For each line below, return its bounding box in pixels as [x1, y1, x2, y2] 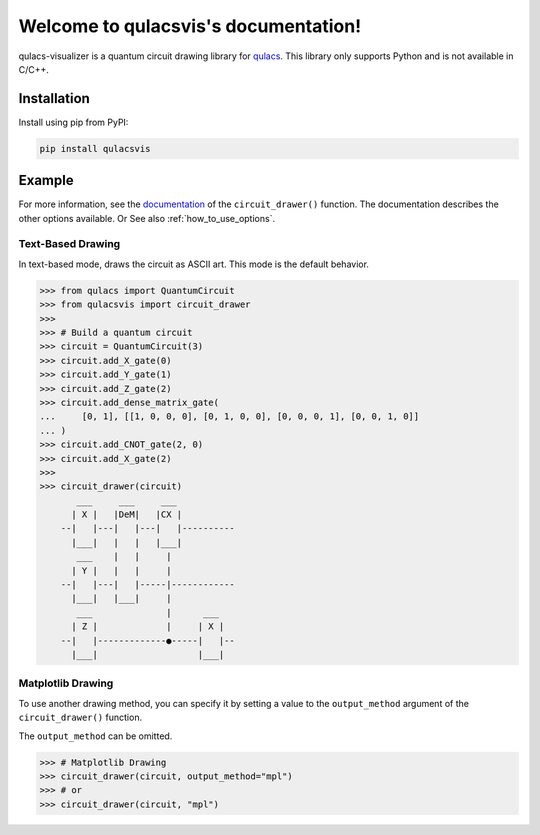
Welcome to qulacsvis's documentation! [18, 15, 362, 37]
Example [18, 172, 74, 189]
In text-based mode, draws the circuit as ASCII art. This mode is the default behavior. [18, 258, 370, 270]
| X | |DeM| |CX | [71, 509, 183, 520]
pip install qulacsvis [39, 143, 151, 154]
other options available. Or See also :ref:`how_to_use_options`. [18, 212, 275, 224]
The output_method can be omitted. [18, 730, 173, 742]
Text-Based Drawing [18, 237, 121, 251]
